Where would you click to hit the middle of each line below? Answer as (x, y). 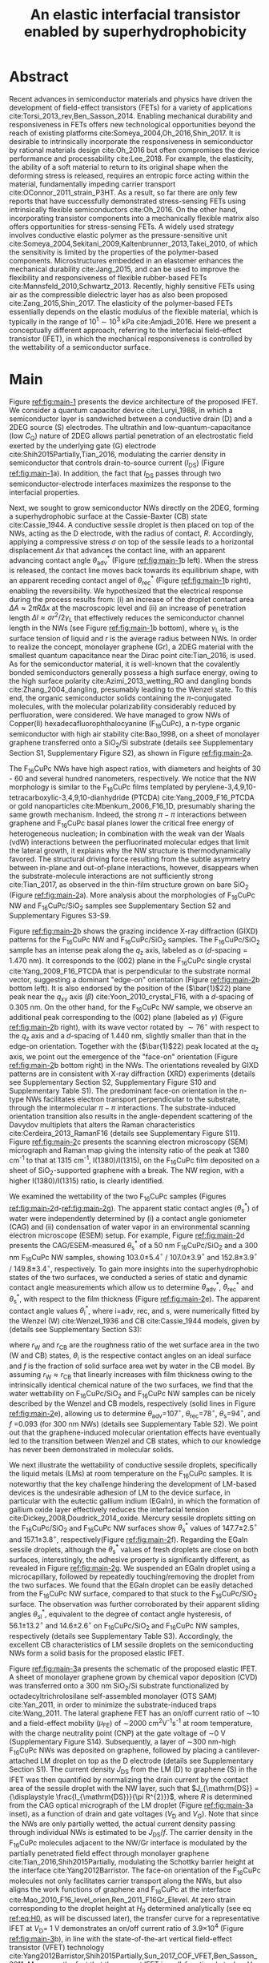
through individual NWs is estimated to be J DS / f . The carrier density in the (131, 1833)
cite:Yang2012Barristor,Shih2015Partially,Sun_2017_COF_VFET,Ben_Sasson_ (133, 1956)
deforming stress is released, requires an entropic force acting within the (129, 175)
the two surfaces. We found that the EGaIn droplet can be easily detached (131, 1585)
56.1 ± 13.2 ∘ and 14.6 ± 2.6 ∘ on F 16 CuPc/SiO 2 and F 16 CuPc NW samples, (124, 1626)
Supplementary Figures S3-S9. (60, 916)
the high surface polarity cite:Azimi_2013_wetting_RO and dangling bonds (130, 681)
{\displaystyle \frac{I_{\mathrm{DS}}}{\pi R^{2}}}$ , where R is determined (131, 1796)
